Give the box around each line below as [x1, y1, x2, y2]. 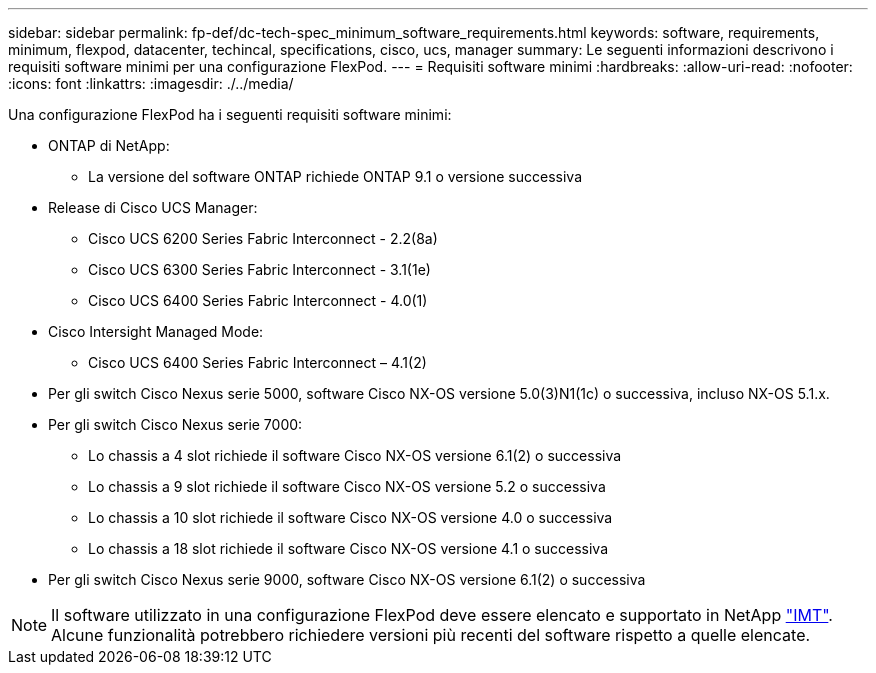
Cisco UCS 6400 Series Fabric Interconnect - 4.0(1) [88, 292, 428, 309]
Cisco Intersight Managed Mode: [48, 323, 264, 340]
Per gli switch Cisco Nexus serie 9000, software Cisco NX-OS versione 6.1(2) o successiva [48, 571, 646, 588]
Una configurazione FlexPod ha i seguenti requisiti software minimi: [8, 106, 452, 123]
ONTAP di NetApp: [48, 137, 170, 154]
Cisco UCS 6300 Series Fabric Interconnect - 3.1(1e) [88, 261, 431, 278]
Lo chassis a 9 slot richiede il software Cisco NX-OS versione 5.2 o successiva [88, 478, 606, 495]
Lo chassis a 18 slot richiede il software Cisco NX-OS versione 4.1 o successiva [88, 540, 609, 557]
